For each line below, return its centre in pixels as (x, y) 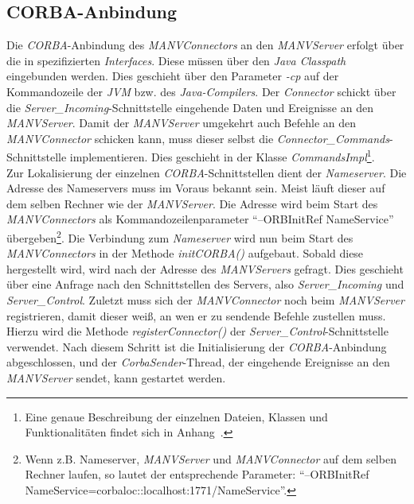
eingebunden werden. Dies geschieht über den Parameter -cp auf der (173, 76)
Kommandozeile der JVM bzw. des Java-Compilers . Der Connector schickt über (201, 91)
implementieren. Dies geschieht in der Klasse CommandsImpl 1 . (222, 156)
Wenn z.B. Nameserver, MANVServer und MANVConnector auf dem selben (211, 458)
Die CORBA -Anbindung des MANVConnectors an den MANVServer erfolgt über (205, 45)
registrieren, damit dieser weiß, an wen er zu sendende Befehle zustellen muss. (196, 315)
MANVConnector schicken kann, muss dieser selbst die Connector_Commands (198, 138)
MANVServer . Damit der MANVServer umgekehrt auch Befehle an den (182, 123)
